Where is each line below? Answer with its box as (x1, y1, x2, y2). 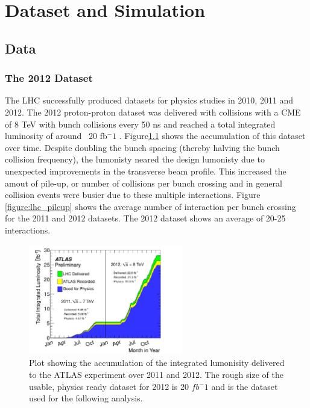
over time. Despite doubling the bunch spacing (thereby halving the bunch (5, 141, 280, 153)
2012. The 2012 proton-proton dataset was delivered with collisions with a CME (5, 105, 301, 118)
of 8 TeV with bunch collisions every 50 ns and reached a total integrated (5, 117, 276, 130)
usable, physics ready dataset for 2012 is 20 (29, 380, 189, 392)
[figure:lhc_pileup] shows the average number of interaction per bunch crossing (5, 200, 296, 212)
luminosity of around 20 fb (5, 129, 107, 142)
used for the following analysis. (29, 392, 143, 404)
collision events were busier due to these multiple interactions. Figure (5, 188, 261, 201)
